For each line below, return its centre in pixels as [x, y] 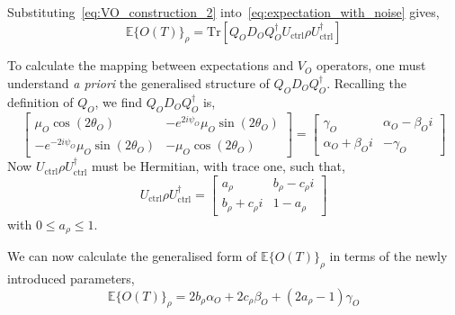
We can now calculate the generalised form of [132, 256]
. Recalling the [366, 82]
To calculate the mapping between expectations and [151, 65]
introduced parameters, [71, 278]
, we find [119, 101]
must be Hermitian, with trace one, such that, [218, 166]
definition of [40, 101]
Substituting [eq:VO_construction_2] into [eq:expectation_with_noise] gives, [223, 12]
